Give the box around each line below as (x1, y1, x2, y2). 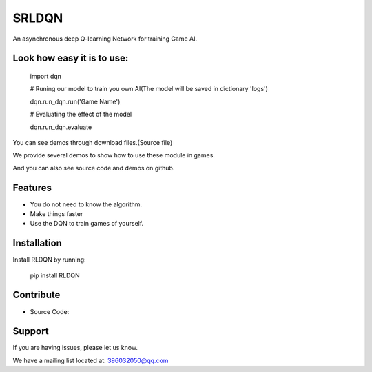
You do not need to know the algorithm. (30, 200, 143, 208)
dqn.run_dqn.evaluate (30, 123, 92, 131)
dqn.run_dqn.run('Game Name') (30, 97, 121, 106)
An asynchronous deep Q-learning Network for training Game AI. (12, 35, 198, 43)
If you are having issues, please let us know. (12, 344, 138, 352)
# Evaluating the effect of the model (30, 110, 132, 119)
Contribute (12, 289, 61, 301)
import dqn (30, 72, 62, 80)
